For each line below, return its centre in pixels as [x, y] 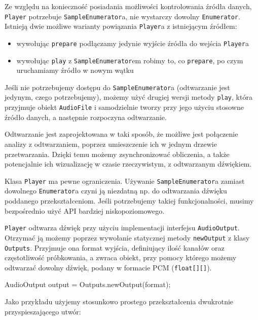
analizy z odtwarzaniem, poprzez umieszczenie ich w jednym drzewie [111, 144]
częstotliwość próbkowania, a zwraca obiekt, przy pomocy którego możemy [121, 257]
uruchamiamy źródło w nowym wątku [75, 70]
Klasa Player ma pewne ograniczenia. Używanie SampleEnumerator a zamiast [125, 181]
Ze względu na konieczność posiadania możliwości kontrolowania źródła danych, [128, 6]
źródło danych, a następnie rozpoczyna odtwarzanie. [86, 117]
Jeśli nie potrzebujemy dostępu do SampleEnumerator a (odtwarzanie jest [117, 87]
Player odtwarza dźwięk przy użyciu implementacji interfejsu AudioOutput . [122, 228]
